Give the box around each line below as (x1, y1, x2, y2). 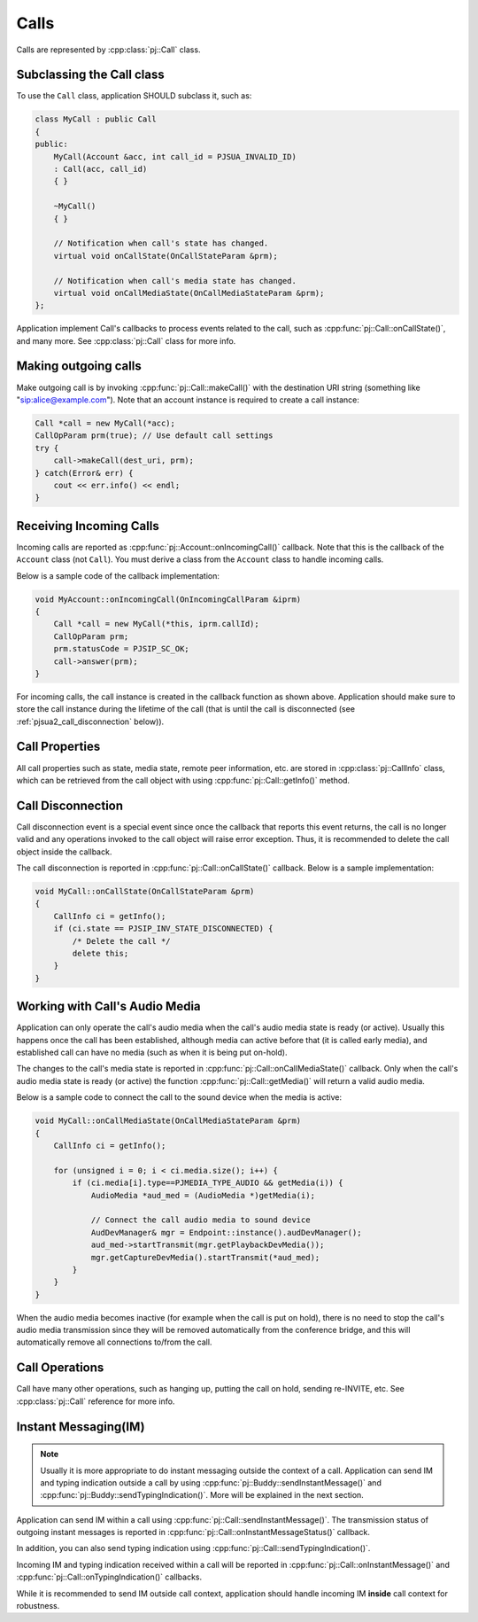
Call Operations (16, 1361, 104, 1376)
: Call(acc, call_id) (53, 164, 148, 174)
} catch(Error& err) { (35, 468, 134, 478)
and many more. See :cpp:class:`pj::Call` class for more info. (16, 335, 236, 346)
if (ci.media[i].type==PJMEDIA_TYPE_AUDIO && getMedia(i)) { (72, 1178, 343, 1188)
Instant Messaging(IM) (16, 1419, 145, 1434)
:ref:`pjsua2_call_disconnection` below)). (16, 716, 165, 727)
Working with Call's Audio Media (16, 999, 201, 1014)
